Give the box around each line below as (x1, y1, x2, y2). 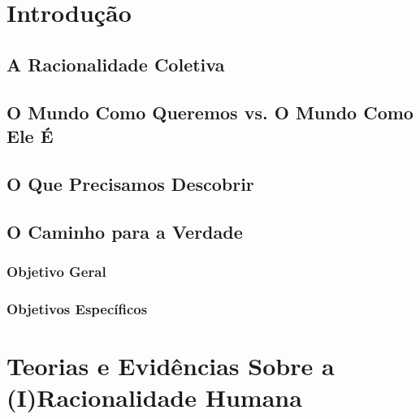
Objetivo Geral (6, 261, 106, 281)
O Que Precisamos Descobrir (6, 171, 254, 196)
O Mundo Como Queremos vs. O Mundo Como (6, 99, 414, 124)
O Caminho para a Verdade (6, 218, 243, 244)
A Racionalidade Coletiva (6, 51, 225, 76)
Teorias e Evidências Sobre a (6, 348, 335, 382)
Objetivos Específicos (6, 298, 148, 318)
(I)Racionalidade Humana (6, 380, 302, 413)
